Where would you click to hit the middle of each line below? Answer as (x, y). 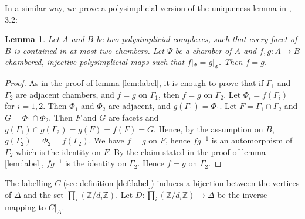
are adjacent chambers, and (65, 94)
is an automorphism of (252, 140)
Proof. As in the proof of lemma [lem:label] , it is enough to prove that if (134, 83)
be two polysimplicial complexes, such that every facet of (197, 39)
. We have (106, 140)
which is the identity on (58, 151)
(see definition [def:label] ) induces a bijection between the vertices (181, 182)
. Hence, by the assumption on (209, 129)
